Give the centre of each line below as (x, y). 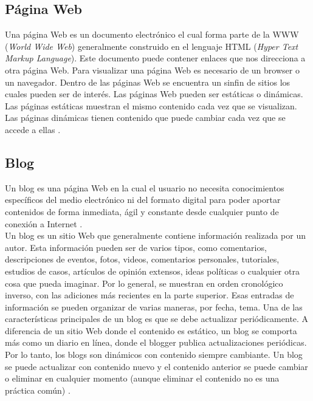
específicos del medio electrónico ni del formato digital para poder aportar (143, 200)
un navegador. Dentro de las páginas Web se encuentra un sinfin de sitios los (148, 82)
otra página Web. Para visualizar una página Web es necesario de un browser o (152, 70)
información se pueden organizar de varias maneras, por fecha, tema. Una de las (154, 307)
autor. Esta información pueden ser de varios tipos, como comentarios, (136, 247)
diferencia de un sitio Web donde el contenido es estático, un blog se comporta (151, 330)
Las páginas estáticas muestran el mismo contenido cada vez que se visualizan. (151, 105)
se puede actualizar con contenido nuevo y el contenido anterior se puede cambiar (156, 366)
